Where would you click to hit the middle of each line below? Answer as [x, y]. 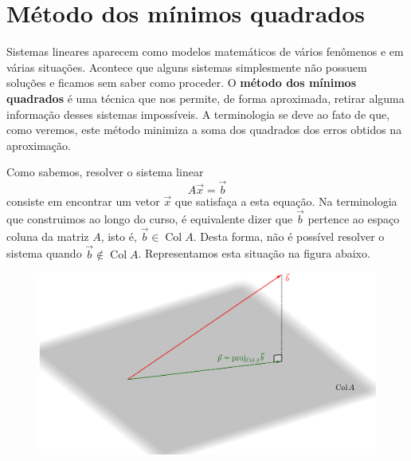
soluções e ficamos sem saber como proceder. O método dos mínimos [181, 83]
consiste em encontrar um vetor [83, 201]
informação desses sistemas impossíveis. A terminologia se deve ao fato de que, [198, 114]
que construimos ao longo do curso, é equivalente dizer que [150, 218]
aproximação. [39, 145]
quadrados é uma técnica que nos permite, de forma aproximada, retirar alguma [205, 98]
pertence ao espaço [354, 218]
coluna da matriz [48, 236]
